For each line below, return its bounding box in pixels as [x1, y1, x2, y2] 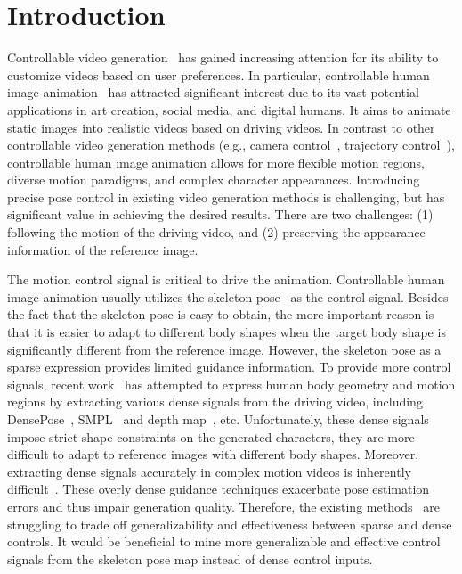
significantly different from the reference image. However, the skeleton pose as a [7, 340, 442, 358]
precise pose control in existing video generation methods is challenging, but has [7, 187, 445, 206]
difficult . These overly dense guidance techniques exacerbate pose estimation [7, 480, 430, 498]
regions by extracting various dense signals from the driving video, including [7, 392, 423, 411]
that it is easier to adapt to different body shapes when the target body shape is [7, 323, 446, 341]
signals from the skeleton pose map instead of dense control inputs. [7, 549, 373, 568]
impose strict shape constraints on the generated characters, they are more [7, 427, 415, 446]
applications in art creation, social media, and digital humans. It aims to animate [7, 100, 451, 119]
